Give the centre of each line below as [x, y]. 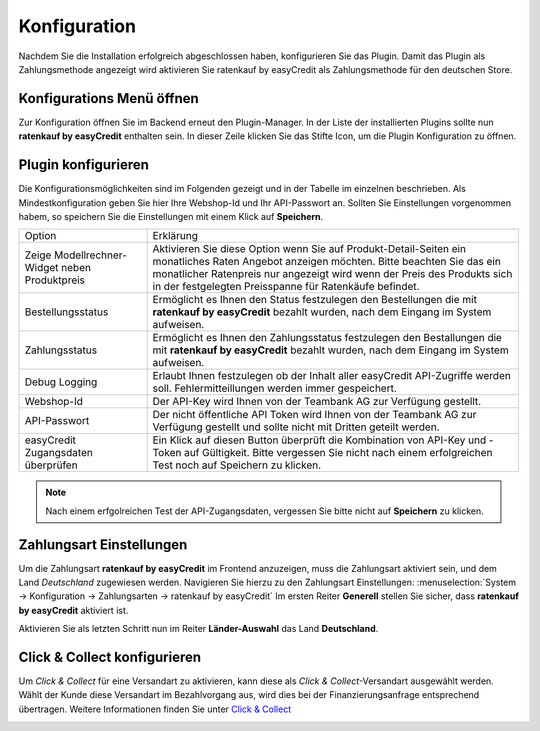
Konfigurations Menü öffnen [108, 98]
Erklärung [175, 236]
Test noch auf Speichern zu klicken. [237, 465]
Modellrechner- [90, 255]
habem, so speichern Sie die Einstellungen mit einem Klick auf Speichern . [171, 216]
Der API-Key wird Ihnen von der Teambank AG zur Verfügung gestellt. [317, 402]
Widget [41, 268]
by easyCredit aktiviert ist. [73, 610]
